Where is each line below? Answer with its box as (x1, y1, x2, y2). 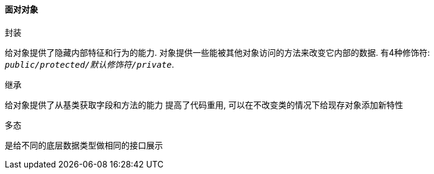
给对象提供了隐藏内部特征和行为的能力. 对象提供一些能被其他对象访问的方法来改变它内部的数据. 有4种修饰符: (5, 47, 430, 58)
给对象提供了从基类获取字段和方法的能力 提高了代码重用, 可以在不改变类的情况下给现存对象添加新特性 (5, 99, 403, 110)
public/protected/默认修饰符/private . (5, 59, 174, 69)
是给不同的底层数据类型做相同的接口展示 (5, 140, 163, 150)
